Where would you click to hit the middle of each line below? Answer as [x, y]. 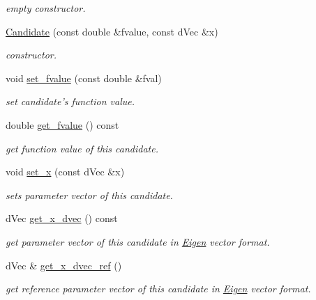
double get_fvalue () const [62, 124]
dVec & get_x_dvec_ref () [64, 265]
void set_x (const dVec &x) [65, 172]
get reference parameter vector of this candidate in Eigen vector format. [158, 289]
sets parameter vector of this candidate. [89, 195]
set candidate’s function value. [70, 101]
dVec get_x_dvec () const [62, 218]
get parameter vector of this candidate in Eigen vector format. [138, 241]
